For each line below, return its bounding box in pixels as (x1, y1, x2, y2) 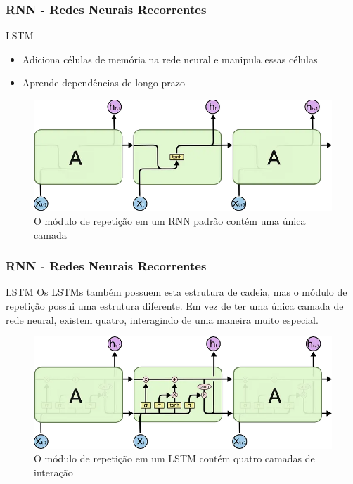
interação (34, 464, 73, 479)
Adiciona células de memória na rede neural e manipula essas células (22, 51, 318, 66)
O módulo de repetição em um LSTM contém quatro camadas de (34, 451, 315, 466)
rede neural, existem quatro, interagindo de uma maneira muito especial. (6, 312, 319, 327)
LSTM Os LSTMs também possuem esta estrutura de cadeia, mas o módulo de (6, 284, 347, 299)
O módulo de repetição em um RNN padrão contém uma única (34, 214, 306, 228)
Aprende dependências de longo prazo (22, 75, 185, 90)
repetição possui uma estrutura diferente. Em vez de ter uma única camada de (6, 299, 344, 313)
